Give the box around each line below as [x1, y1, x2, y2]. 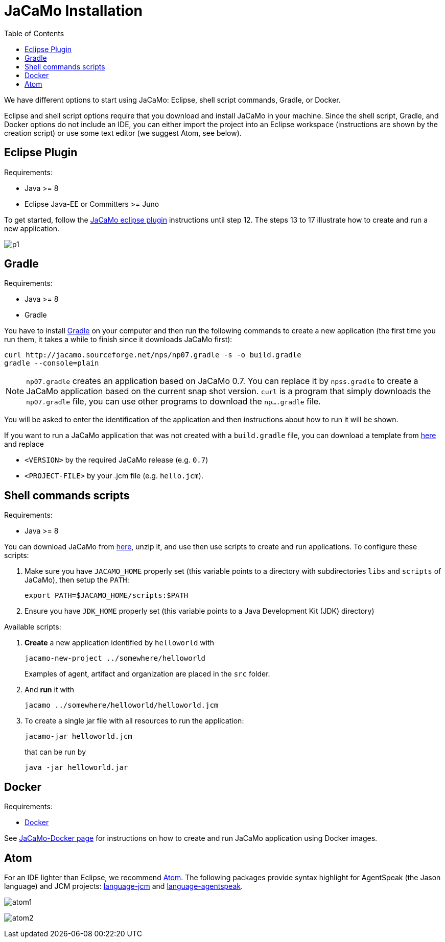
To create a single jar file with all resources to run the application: [25, 716, 244, 726]
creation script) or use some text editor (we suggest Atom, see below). [4, 128, 242, 137]
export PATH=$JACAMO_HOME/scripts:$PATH [25, 591, 189, 600]
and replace [4, 440, 44, 449]
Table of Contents [4, 29, 64, 38]
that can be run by [25, 747, 86, 757]
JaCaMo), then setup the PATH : [25, 575, 129, 585]
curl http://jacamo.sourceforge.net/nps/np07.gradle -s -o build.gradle [4, 351, 301, 359]
